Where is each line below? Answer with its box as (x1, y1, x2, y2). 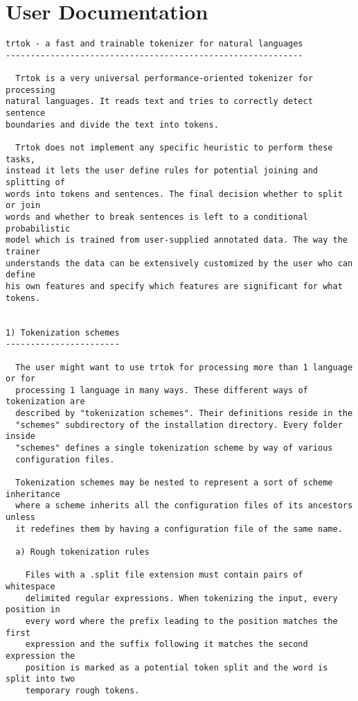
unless (6, 512, 35, 523)
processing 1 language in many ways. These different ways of (15, 385, 308, 395)
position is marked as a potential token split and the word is (25, 662, 328, 673)
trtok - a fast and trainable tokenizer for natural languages (6, 39, 303, 49)
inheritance (6, 489, 60, 499)
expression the (6, 650, 75, 661)
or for (6, 374, 35, 384)
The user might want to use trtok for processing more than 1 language (15, 362, 353, 372)
